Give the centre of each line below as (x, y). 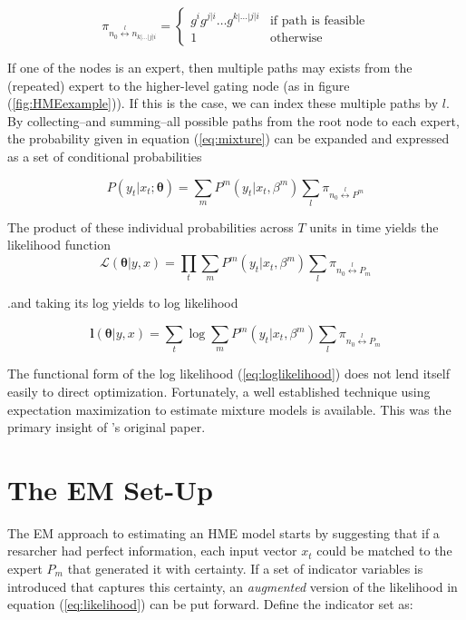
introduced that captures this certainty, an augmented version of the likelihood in (233, 586)
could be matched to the (384, 551)
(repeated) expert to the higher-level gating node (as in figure (179, 85)
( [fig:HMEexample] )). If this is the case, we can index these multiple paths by (223, 103)
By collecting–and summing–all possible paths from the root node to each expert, (233, 120)
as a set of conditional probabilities (105, 156)
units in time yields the (374, 226)
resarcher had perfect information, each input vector (152, 551)
